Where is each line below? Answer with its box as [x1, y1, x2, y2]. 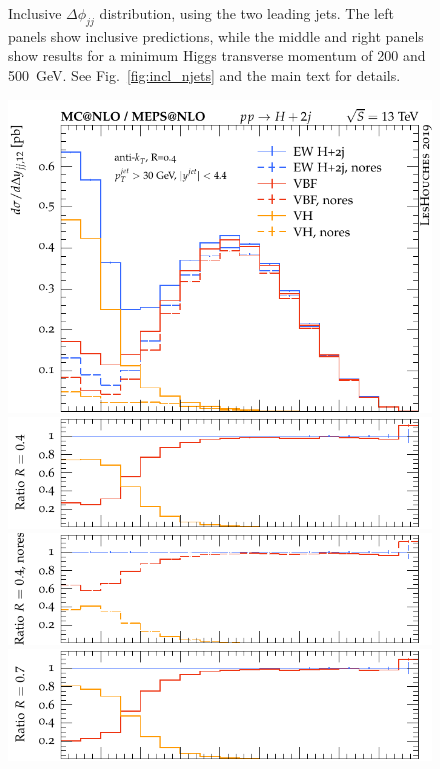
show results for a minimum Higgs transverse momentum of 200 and [8, 45, 426, 66]
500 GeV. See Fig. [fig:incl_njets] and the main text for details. [8, 64, 401, 85]
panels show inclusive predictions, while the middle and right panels [8, 25, 424, 46]
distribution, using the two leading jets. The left [99, 3, 394, 23]
